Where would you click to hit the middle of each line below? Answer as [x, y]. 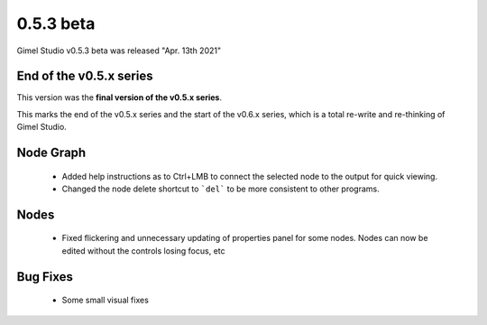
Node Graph [51, 153]
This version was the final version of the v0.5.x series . [119, 97]
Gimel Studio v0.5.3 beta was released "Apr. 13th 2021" [119, 51]
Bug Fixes [45, 277]
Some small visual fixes [105, 300]
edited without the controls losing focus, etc [143, 251]
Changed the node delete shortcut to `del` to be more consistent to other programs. [221, 189]
